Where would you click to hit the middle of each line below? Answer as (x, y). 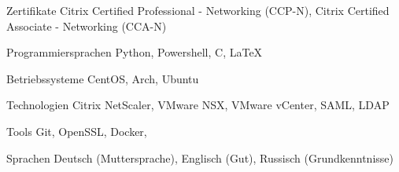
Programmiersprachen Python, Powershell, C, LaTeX (135, 52)
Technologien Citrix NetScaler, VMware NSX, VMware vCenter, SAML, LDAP (198, 105)
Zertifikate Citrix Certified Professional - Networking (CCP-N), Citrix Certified (198, 10)
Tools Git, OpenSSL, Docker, (77, 131)
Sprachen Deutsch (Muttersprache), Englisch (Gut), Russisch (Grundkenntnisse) (200, 157)
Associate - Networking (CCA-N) (87, 26)
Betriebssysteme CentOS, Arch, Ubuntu (103, 78)
